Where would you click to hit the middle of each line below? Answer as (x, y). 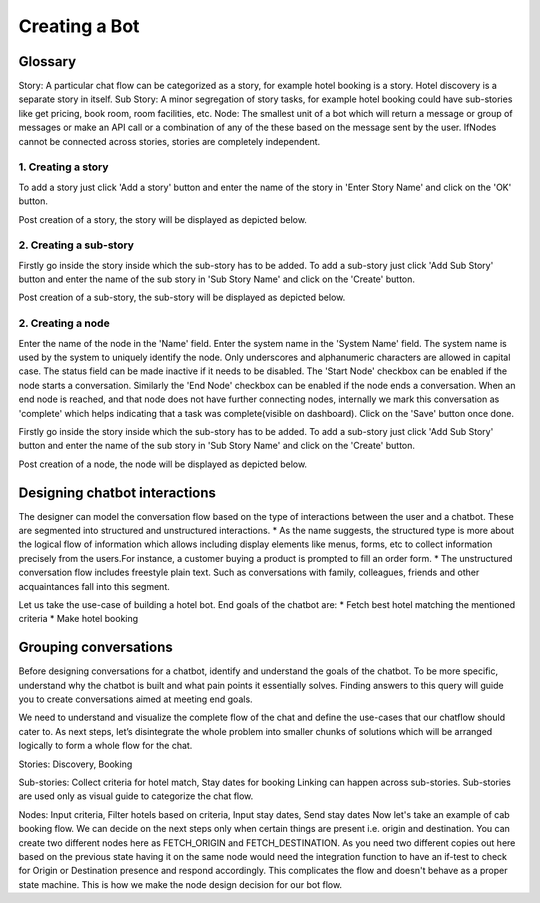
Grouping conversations (96, 647)
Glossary (47, 61)
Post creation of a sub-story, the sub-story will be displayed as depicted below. (182, 297)
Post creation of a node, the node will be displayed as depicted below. (163, 464)
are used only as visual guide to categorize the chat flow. (136, 796)
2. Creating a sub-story (76, 245)
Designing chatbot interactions (117, 492)
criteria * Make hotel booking (78, 619)
